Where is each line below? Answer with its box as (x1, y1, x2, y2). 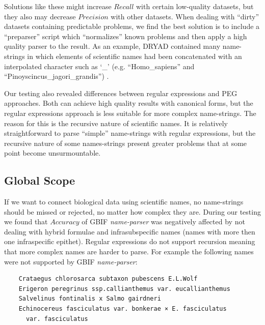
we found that (4, 216, 48, 227)
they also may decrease (4, 11, 76, 21)
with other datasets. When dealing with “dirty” (111, 11, 259, 21)
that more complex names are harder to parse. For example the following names (4, 246, 254, 257)
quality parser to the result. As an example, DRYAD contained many (4, 41, 221, 51)
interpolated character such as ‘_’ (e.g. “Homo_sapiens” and (4, 61, 195, 71)
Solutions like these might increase (4, 1, 112, 11)
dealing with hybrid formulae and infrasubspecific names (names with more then (4, 226, 255, 237)
